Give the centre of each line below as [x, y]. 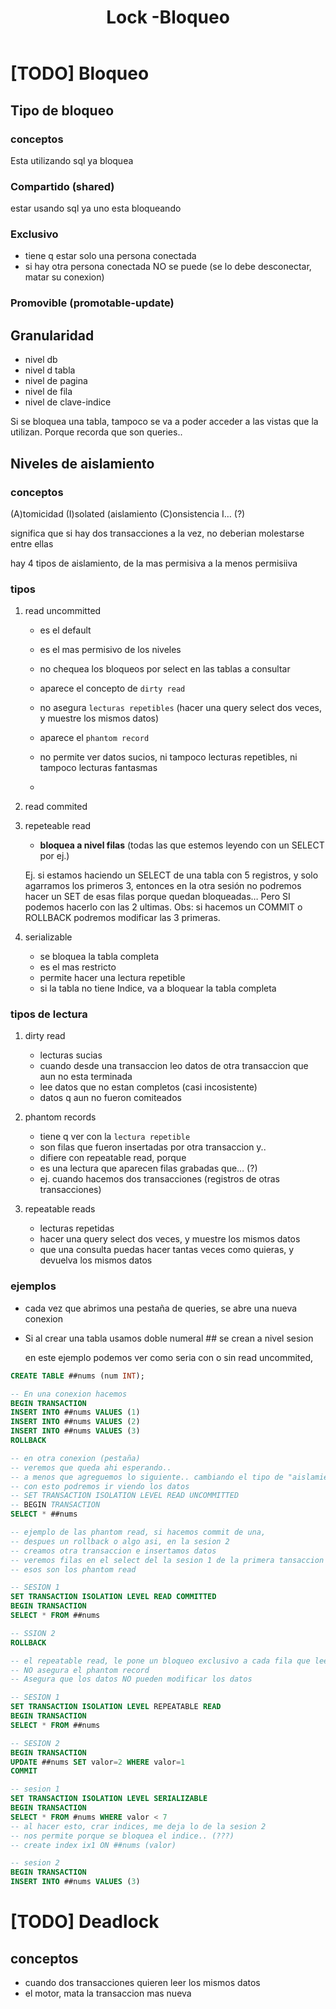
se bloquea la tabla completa [99, 957]
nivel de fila [48, 392]
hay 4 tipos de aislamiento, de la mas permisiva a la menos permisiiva [154, 563]
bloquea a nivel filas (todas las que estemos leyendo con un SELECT [182, 845]
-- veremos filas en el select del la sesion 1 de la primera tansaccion [167, 1560]
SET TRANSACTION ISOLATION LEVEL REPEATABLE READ [116, 1707]
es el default [65, 630]
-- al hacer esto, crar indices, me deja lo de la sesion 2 [138, 1826]
